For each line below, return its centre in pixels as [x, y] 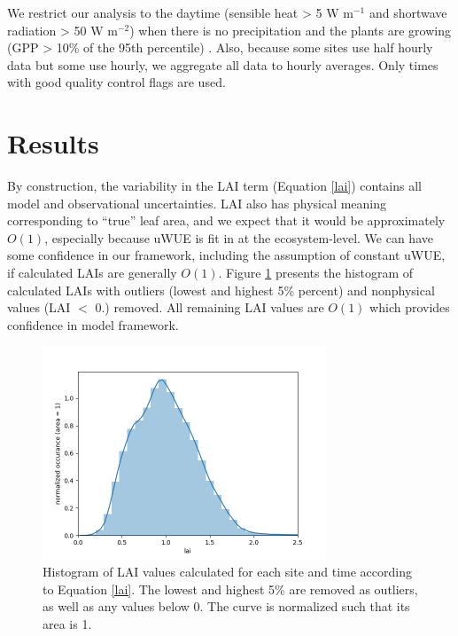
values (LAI [39, 307]
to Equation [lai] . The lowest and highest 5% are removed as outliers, [230, 589]
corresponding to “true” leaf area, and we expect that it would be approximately [226, 220]
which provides [410, 307]
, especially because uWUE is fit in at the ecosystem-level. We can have [239, 237]
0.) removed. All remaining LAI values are [210, 307]
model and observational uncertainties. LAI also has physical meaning [197, 203]
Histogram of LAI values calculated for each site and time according [228, 572]
